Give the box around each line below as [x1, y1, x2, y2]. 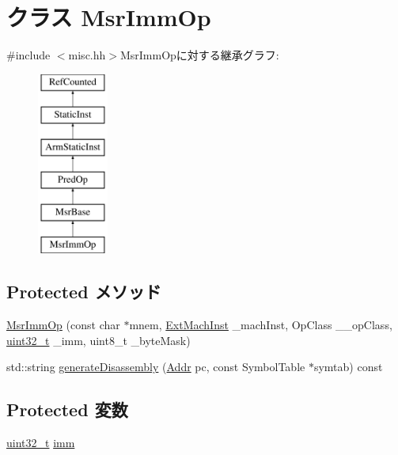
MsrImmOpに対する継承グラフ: [119, 47, 279, 63]
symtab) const [313, 358, 383, 375]
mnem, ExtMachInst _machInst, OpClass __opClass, [129, 317, 392, 333]
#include [6, 47, 51, 63]
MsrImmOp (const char [6, 317, 120, 333]
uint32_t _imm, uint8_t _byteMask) [6, 332, 191, 348]
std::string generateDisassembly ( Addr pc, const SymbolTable [6, 358, 305, 375]
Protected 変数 [6, 397, 128, 422]
